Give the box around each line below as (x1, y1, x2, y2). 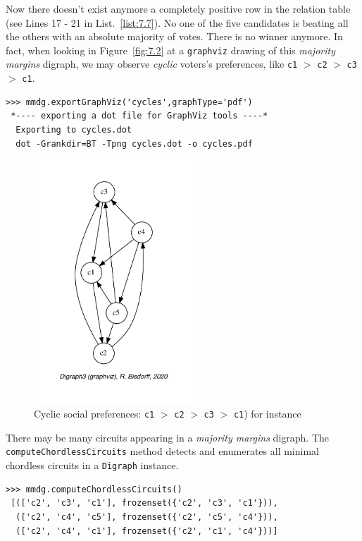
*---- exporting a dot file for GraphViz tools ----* (11, 111, 268, 121)
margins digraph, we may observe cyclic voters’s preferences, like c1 (6, 56, 298, 71)
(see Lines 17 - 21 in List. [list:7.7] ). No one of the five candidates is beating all (6, 15, 349, 30)
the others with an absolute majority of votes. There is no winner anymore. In (6, 29, 343, 44)
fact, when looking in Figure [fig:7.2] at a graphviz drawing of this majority (6, 42, 335, 57)
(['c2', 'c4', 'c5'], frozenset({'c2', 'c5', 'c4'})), (15, 511, 278, 522)
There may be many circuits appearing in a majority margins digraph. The (6, 430, 330, 444)
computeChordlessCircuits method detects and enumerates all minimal (6, 444, 319, 458)
